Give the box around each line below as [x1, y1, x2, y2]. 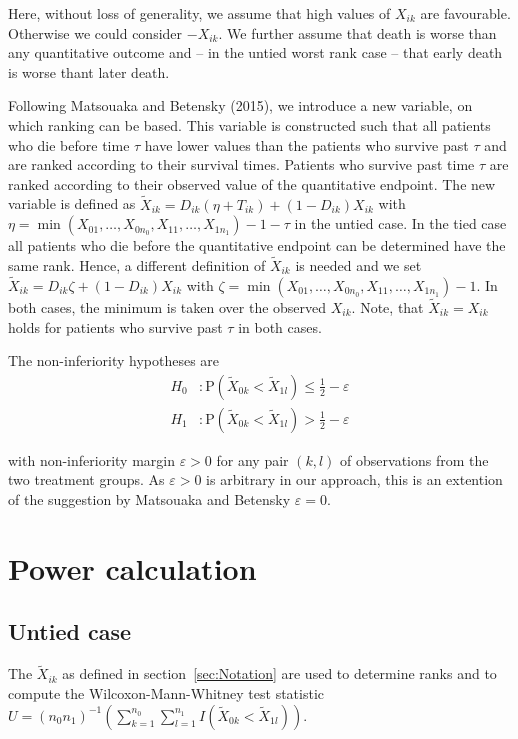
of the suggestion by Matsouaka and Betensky [8, 489, 291, 510]
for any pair [216, 449, 289, 470]
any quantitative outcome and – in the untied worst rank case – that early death [8, 42, 503, 63]
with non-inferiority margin [8, 449, 175, 470]
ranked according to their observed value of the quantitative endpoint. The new [8, 173, 496, 194]
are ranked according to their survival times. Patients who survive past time [8, 154, 475, 175]
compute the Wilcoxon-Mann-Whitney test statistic [8, 683, 325, 704]
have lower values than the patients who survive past [144, 134, 469, 155]
